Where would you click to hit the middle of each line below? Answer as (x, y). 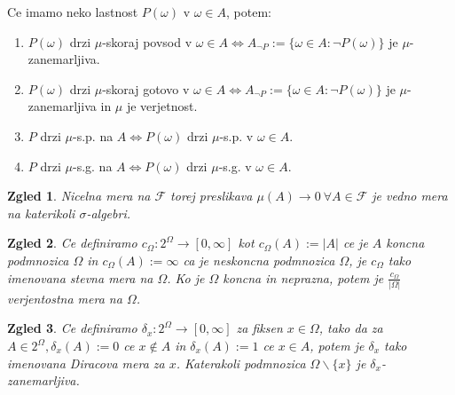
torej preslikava (212, 196)
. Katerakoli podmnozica (241, 363)
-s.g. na (92, 166)
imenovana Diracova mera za (86, 363)
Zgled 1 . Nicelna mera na (79, 196)
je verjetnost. (162, 106)
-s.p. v (236, 135)
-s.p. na (93, 135)
